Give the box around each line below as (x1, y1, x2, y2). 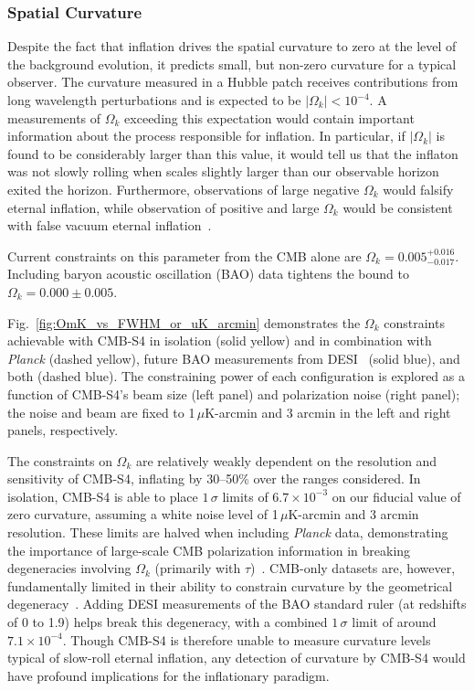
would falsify (383, 179, 454, 198)
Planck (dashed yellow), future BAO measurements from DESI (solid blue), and (7, 348, 460, 367)
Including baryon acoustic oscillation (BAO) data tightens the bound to (7, 264, 409, 283)
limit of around (352, 612, 437, 632)
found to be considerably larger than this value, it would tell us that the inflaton (7, 144, 458, 163)
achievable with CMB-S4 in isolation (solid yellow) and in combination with (7, 331, 432, 350)
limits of (222, 486, 269, 505)
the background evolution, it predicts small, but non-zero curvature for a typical (7, 54, 457, 73)
